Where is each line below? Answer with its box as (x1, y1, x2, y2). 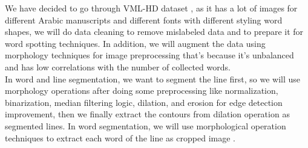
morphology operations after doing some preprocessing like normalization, (5, 84, 278, 97)
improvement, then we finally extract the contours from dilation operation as (5, 108, 290, 120)
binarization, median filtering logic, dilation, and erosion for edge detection (5, 96, 283, 108)
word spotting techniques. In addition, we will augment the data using (5, 37, 266, 49)
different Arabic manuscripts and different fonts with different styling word (5, 13, 283, 26)
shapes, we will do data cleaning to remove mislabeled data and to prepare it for (5, 25, 304, 38)
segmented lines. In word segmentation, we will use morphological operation (5, 119, 286, 132)
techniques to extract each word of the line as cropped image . (5, 131, 235, 144)
